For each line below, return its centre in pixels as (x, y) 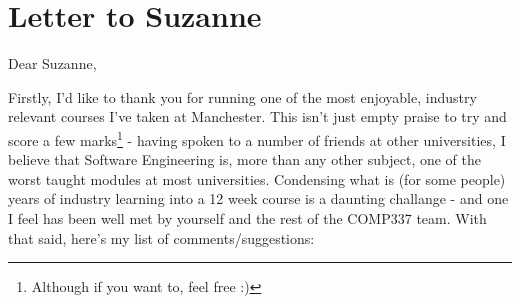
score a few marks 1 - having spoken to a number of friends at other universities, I (257, 138)
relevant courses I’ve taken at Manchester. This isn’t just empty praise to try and (257, 116)
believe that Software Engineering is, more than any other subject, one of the (245, 159)
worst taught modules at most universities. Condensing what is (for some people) (257, 178)
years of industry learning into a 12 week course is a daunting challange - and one (258, 198)
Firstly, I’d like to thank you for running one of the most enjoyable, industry (242, 96)
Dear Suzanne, (52, 63)
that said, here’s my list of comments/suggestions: (161, 237)
